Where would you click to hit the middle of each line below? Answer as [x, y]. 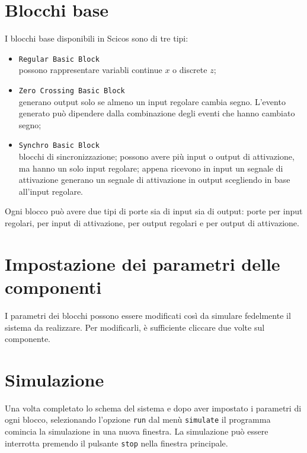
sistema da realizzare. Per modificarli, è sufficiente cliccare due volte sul [135, 327]
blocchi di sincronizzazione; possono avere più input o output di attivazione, [156, 156]
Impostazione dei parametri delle [143, 263]
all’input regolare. [51, 191]
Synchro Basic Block [59, 146]
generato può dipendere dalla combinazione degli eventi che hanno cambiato [157, 113]
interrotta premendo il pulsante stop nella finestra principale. [116, 443]
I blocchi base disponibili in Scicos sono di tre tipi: [97, 38]
